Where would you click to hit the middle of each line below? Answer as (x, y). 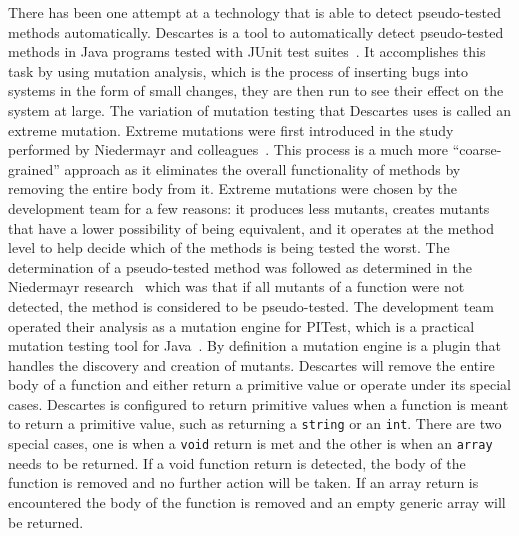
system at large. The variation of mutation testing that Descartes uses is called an (259, 109)
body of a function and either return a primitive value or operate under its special (259, 384)
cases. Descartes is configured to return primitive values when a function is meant (258, 403)
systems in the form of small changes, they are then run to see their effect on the (256, 90)
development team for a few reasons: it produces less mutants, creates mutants (249, 207)
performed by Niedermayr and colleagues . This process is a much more (228, 149)
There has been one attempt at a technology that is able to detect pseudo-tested (255, 12)
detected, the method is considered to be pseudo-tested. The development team (251, 305)
